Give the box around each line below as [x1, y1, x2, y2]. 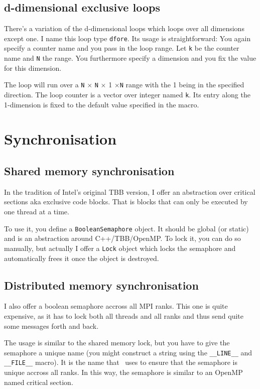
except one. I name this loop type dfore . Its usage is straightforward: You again [4, 33, 251, 43]
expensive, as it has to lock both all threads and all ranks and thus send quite [4, 310, 244, 321]
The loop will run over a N [4, 79, 85, 90]
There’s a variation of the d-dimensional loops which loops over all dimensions [4, 23, 244, 34]
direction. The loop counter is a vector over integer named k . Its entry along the [4, 89, 250, 100]
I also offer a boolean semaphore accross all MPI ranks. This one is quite [4, 301, 228, 311]
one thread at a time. [4, 206, 69, 217]
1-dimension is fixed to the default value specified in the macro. [4, 99, 199, 109]
